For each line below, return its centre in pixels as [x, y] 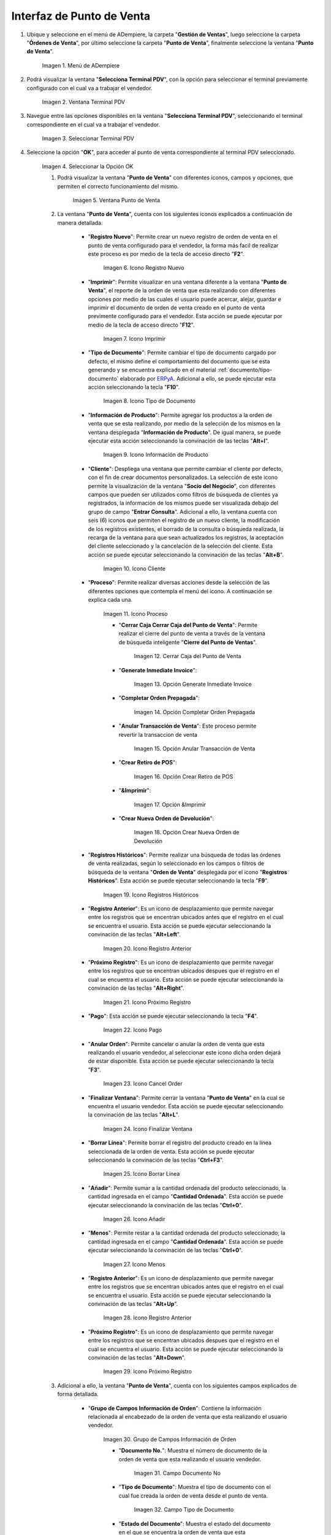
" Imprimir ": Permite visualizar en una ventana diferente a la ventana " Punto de [188, 282]
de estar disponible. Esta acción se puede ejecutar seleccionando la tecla [181, 1061]
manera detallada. [80, 223]
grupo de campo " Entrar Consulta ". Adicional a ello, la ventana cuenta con [182, 511]
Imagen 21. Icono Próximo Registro [147, 1002]
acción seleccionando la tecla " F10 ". [134, 387]
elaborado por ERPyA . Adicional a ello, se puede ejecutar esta [198, 378]
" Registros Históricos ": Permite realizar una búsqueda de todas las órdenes [185, 855]
